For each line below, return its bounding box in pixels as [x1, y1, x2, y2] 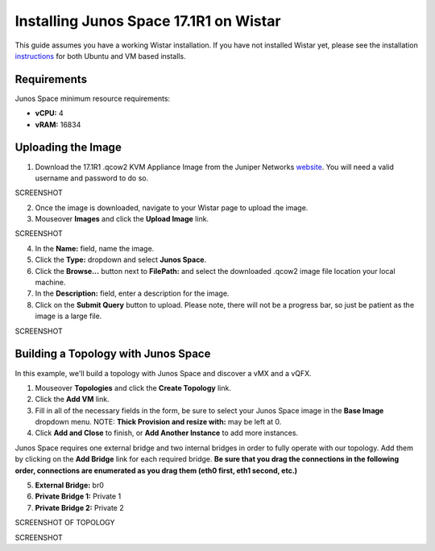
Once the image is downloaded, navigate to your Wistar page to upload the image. [35, 202, 309, 213]
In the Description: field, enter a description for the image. [35, 288, 230, 298]
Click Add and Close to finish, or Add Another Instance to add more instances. [35, 428, 298, 438]
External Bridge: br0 [35, 480, 105, 491]
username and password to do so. [35, 173, 149, 183]
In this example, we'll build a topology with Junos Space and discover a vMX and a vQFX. [14, 368, 312, 378]
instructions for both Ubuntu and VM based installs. [14, 51, 186, 60]
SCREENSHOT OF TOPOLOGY [14, 518, 115, 528]
